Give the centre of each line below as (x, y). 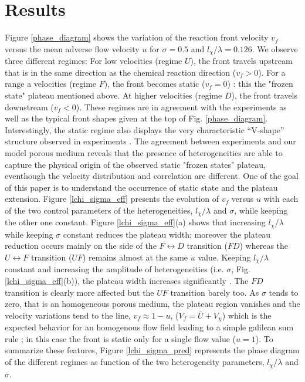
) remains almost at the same (135, 257)
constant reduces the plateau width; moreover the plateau (167, 234)
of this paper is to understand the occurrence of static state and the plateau (141, 187)
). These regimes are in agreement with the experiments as (181, 107)
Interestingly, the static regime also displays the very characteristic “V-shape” (145, 129)
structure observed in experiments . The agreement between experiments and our (150, 141)
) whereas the (264, 246)
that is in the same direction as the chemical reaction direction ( (121, 72)
